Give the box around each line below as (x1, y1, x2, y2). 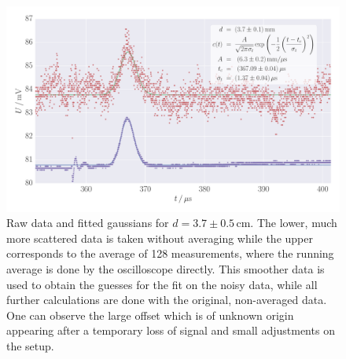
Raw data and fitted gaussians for (6, 214, 169, 231)
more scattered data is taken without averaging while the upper (6, 229, 313, 246)
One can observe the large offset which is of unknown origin (6, 306, 294, 323)
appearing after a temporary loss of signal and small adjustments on (6, 322, 335, 339)
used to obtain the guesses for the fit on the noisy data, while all (6, 276, 318, 292)
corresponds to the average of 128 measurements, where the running (6, 245, 334, 262)
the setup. (6, 338, 54, 354)
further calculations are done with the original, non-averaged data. (6, 291, 327, 308)
